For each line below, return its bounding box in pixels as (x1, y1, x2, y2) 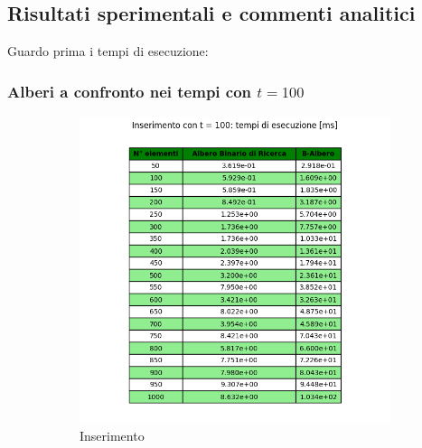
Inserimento (80, 426, 145, 445)
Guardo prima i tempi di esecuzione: (7, 42, 209, 61)
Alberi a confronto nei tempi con (7, 79, 252, 102)
